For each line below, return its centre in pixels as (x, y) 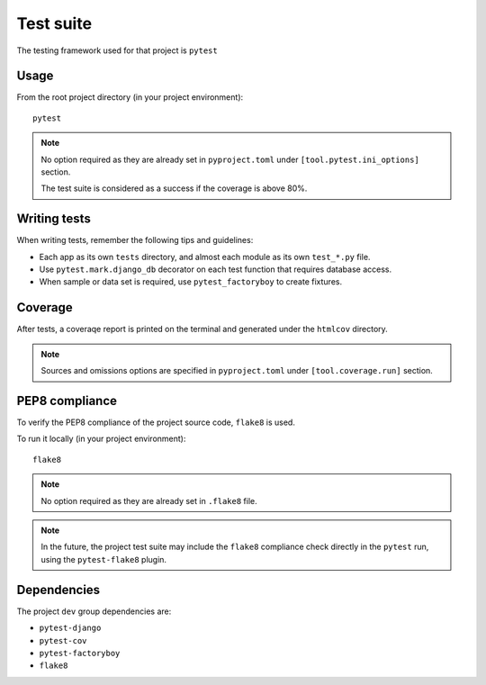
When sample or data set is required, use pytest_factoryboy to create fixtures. (190, 282)
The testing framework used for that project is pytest (117, 50)
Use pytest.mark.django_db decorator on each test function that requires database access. (216, 269)
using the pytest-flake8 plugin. (103, 559)
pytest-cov (63, 640)
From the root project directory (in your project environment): (130, 97)
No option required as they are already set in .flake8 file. (149, 500)
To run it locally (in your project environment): (101, 439)
